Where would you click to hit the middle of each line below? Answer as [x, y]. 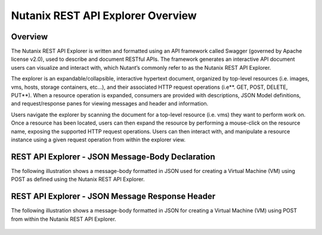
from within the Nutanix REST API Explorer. [64, 219]
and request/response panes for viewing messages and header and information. [110, 104]
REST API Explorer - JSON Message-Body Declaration [113, 157]
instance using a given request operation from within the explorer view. [98, 140]
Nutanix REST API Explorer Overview [104, 16]
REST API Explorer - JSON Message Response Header [113, 197]
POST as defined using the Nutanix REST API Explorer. [78, 180]
